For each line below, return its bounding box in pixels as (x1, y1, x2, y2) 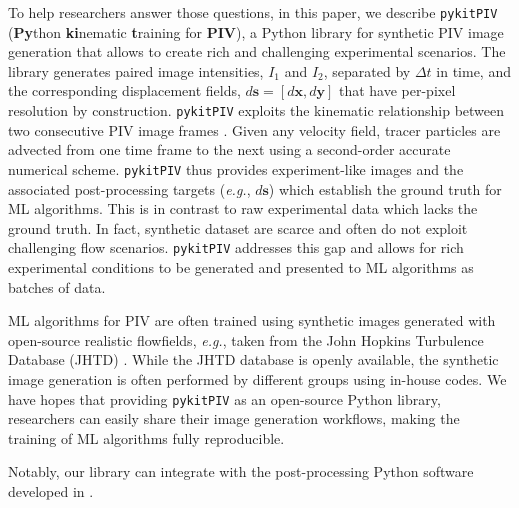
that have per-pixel (338, 80, 456, 101)
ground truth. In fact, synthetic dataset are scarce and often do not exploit (8, 217, 468, 238)
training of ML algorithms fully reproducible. (8, 427, 285, 448)
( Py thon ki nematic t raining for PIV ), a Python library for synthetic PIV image (8, 21, 504, 42)
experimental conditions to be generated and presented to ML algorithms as (8, 256, 474, 277)
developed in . (8, 480, 94, 501)
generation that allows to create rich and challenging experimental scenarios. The (8, 41, 506, 62)
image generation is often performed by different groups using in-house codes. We (8, 368, 507, 389)
